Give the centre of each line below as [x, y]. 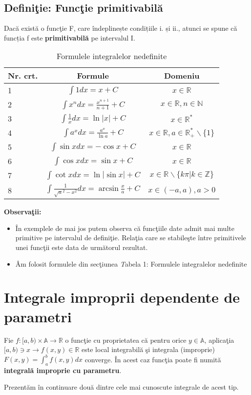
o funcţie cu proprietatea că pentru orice [126, 340]
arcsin [108, 188]
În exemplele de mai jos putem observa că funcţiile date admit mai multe [125, 228]
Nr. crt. [23, 76]
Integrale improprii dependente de [122, 297]
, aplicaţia [219, 340]
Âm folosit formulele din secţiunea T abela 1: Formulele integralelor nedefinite [131, 263]
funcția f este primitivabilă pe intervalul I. [70, 37]
